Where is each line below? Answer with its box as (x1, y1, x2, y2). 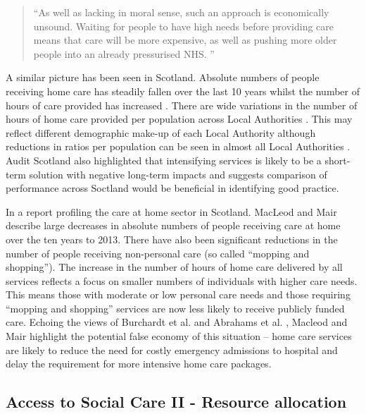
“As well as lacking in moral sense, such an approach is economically (33, 5, 329, 19)
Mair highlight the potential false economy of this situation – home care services (6, 329, 352, 343)
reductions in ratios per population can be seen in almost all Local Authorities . (6, 139, 351, 154)
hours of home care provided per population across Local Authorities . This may (6, 111, 353, 126)
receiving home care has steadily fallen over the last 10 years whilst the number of (6, 83, 360, 98)
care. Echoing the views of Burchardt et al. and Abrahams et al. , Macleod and (6, 315, 348, 329)
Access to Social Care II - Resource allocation (6, 391, 347, 413)
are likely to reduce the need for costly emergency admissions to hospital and (6, 342, 338, 357)
